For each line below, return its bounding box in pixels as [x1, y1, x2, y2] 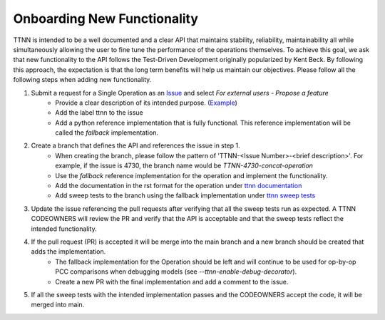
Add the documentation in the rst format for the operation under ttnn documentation [55, 182, 302, 190]
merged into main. [31, 300, 85, 309]
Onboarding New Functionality [13, 11, 199, 26]
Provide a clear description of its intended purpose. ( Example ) [55, 98, 238, 107]
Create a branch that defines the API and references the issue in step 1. [31, 141, 240, 150]
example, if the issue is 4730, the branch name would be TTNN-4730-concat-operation [55, 161, 314, 170]
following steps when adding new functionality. [13, 76, 152, 84]
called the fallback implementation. [55, 128, 159, 137]
